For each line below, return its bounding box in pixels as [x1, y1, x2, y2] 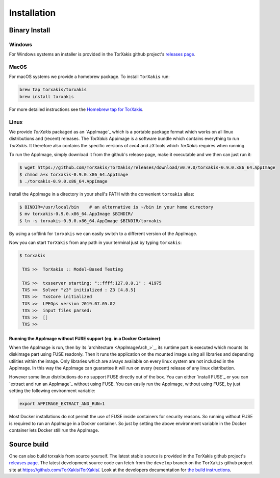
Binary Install [9, 26, 51, 34]
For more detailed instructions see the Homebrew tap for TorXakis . [9, 106, 144, 112]
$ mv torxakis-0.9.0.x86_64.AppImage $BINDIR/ [19, 211, 133, 217]
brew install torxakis [19, 94, 74, 99]
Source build [9, 440, 49, 449]
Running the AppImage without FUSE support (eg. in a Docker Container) [9, 335, 161, 341]
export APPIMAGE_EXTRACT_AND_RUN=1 [19, 401, 105, 407]
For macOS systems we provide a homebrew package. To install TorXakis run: [9, 74, 170, 80]
